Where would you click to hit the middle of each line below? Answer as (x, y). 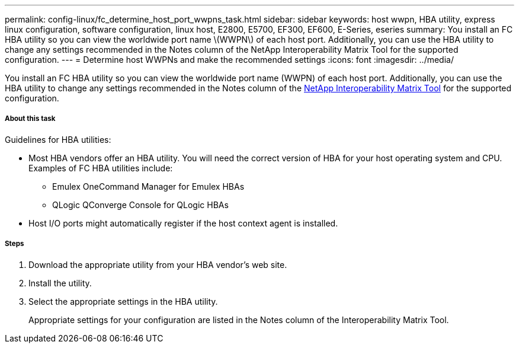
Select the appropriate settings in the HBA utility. (123, 301)
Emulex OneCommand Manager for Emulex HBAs (148, 186)
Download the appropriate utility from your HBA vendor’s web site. (158, 264)
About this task (30, 119)
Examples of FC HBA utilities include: (101, 168)
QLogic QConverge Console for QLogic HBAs (140, 205)
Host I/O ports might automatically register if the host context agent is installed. (183, 223)
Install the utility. (60, 283)
